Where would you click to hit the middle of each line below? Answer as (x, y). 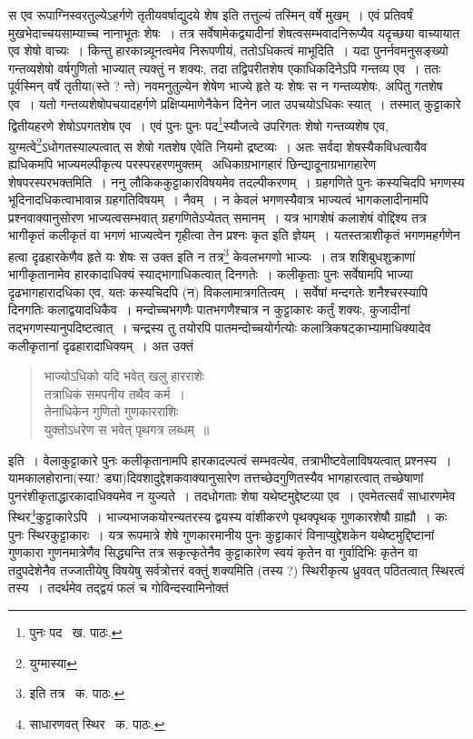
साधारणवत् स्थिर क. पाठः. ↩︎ (97, 723)
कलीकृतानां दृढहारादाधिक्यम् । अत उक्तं (101, 345)
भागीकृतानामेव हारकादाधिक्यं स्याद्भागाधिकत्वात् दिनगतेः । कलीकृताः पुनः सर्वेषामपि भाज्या (211, 274)
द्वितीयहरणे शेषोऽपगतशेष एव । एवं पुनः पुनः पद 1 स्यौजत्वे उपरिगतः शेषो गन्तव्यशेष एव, (198, 124)
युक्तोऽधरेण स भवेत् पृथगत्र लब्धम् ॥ (127, 429)
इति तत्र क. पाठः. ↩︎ (77, 693)
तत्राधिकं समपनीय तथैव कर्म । (115, 393)
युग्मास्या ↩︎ (53, 662)
